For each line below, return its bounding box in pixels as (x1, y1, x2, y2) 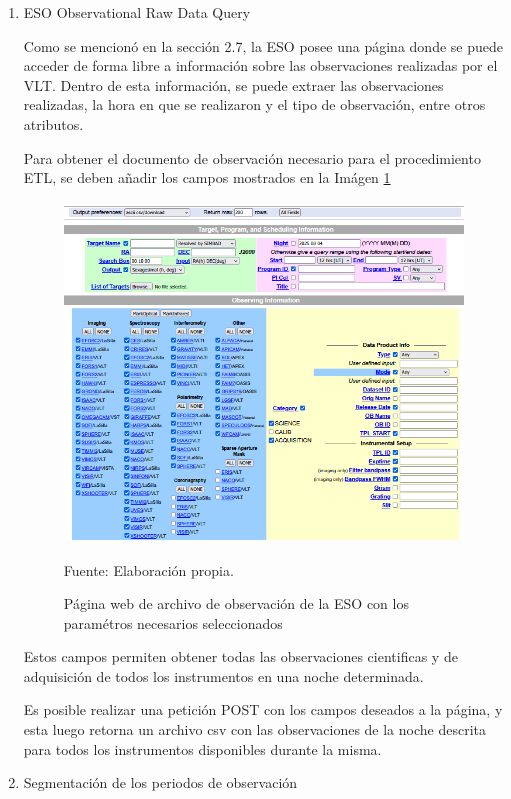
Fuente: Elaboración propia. (63, 559, 234, 580)
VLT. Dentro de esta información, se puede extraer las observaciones (23, 74, 444, 95)
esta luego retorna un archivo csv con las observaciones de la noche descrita (23, 719, 487, 740)
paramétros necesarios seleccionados (63, 612, 283, 633)
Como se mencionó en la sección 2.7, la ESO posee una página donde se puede (23, 35, 503, 56)
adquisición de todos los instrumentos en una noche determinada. (23, 665, 424, 686)
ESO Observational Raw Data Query (23, 2, 251, 22)
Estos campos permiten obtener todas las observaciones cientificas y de (23, 646, 458, 667)
